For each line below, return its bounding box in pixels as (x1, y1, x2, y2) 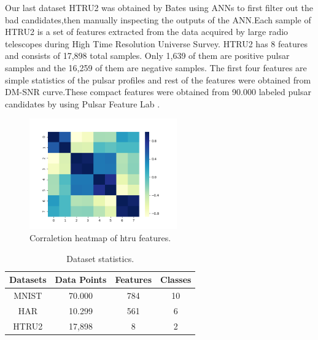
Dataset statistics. (66, 252, 134, 265)
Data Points (55, 273, 107, 286)
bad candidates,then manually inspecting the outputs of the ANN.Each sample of (5, 13, 311, 26)
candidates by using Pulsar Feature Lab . (5, 97, 160, 110)
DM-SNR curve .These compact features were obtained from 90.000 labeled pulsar (5, 85, 311, 98)
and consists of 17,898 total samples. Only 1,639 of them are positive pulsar (5, 49, 290, 62)
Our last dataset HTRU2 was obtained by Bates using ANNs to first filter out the (5, 1, 313, 14)
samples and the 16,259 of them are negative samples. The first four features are (5, 61, 307, 74)
